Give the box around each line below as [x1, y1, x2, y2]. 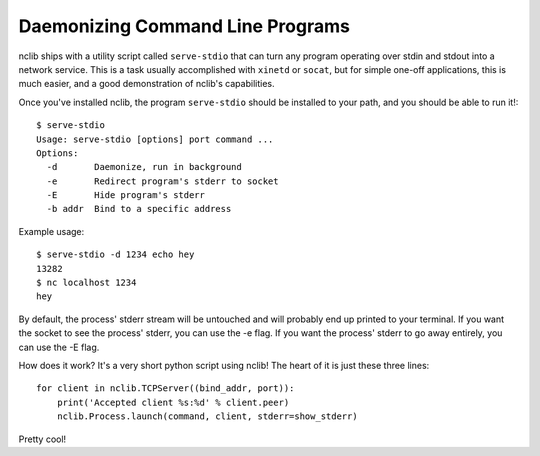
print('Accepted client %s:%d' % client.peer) [56, 396, 290, 408]
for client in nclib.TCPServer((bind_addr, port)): [36, 383, 295, 394]
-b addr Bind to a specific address [46, 203, 232, 215]
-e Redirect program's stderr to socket [46, 175, 279, 187]
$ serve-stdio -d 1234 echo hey [36, 249, 195, 260]
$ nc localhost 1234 [36, 277, 137, 289]
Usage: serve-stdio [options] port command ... [36, 133, 274, 145]
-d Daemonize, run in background [46, 161, 242, 173]
